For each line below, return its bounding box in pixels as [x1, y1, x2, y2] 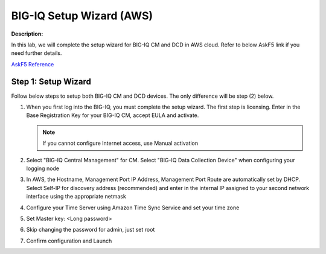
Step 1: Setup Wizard [11, 76, 92, 87]
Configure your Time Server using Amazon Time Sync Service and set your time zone [26, 204, 240, 211]
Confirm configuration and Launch [26, 237, 112, 244]
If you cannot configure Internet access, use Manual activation [42, 139, 199, 147]
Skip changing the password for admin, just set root [26, 226, 155, 233]
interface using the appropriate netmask [26, 193, 126, 200]
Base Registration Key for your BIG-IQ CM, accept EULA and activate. [26, 112, 199, 119]
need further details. [11, 49, 62, 57]
